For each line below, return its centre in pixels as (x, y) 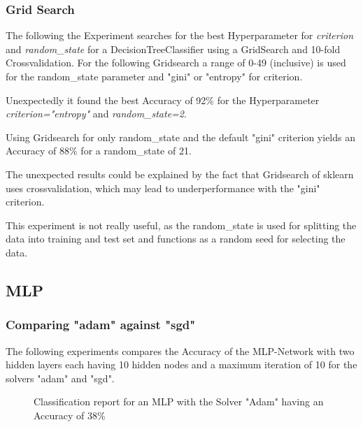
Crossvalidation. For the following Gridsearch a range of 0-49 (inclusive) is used (176, 63)
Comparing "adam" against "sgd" (101, 325)
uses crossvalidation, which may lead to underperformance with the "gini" (163, 188)
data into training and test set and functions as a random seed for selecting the (176, 239)
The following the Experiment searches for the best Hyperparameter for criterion (179, 35)
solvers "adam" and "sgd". (60, 378)
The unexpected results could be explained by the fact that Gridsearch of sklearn (180, 174)
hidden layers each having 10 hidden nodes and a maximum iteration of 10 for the (181, 364)
